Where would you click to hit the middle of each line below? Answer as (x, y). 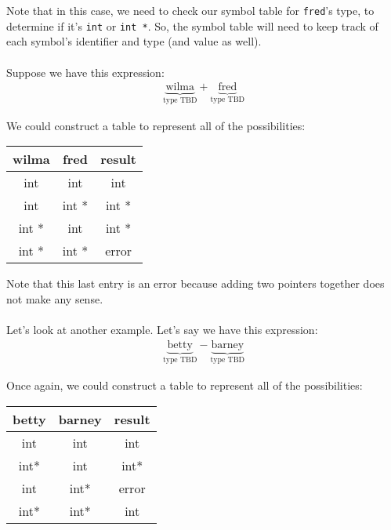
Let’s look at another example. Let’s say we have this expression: (162, 329)
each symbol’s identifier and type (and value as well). (134, 41)
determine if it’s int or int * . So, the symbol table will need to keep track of (192, 25)
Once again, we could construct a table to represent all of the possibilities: (185, 385)
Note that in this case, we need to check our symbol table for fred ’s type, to (190, 10)
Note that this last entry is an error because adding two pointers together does (195, 283)
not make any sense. (55, 298)
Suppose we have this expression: (85, 72)
